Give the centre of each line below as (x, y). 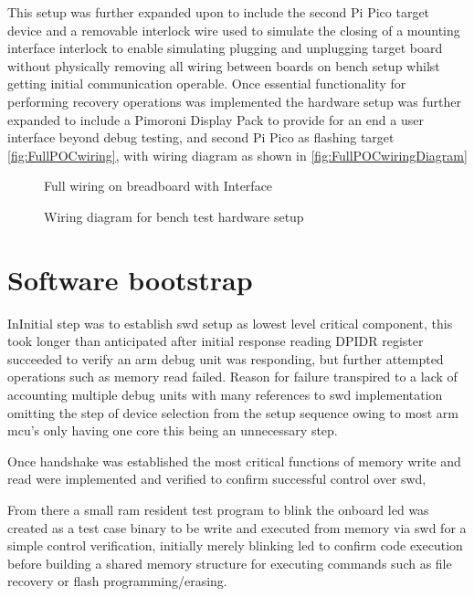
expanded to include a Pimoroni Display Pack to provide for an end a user (216, 119)
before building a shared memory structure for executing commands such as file (230, 563)
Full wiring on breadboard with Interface (158, 186)
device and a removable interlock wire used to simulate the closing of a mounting (234, 30)
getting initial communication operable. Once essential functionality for (207, 84)
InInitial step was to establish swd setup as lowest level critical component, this (230, 323)
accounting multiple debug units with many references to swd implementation (225, 395)
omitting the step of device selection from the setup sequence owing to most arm (233, 412)
